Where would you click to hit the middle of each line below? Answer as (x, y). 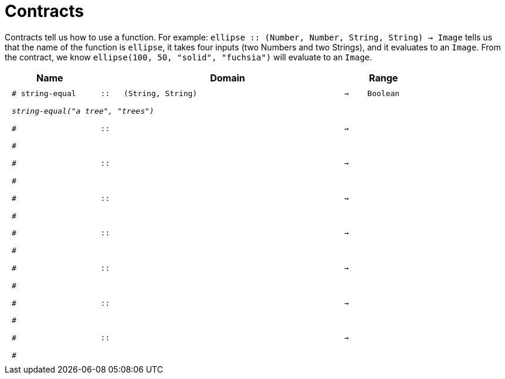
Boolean (384, 94)
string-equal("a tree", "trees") (83, 111)
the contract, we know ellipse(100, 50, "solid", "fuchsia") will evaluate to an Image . (189, 57)
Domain (228, 78)
